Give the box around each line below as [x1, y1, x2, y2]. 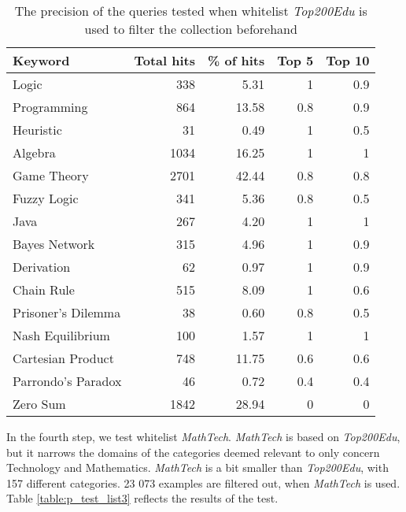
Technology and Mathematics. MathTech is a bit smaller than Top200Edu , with [6, 459, 389, 476]
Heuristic [13, 121, 62, 139]
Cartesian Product [13, 349, 114, 367]
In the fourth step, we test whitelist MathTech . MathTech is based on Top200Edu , [6, 429, 400, 444]
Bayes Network [13, 235, 95, 253]
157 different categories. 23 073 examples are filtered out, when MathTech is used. [6, 474, 400, 491]
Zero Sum [13, 395, 66, 413]
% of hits [208, 51, 265, 69]
